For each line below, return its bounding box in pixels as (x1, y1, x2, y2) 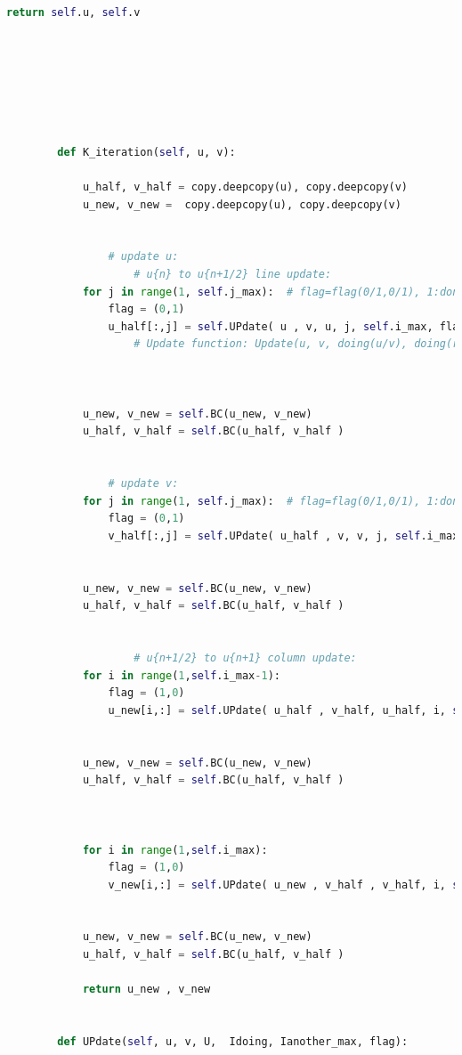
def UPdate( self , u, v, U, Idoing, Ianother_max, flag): (57, 1035, 409, 1049)
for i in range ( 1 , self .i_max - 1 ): (82, 669, 280, 682)
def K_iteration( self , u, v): (57, 145, 236, 158)
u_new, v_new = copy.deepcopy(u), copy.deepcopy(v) (82, 198, 401, 211)
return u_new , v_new (82, 983, 211, 996)
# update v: (108, 477, 179, 491)
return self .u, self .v (6, 6, 141, 19)
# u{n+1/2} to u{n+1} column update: (134, 651, 357, 664)
